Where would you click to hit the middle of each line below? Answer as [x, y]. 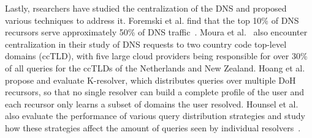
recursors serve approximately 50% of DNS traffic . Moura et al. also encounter [156, 32]
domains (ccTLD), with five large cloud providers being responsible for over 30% [156, 56]
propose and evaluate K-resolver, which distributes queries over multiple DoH [150, 80]
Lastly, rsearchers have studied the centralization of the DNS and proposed [146, 8]
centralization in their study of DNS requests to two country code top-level [146, 44]
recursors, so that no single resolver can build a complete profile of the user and [154, 92]
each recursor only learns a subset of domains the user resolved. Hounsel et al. [152, 103]
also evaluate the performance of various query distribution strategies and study [155, 116]
